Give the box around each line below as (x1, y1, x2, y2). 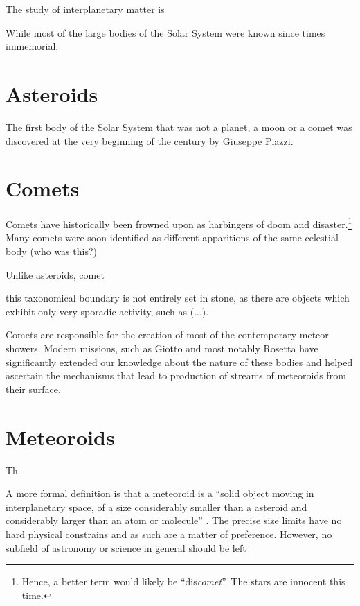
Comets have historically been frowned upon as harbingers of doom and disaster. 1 (6, 215, 352, 231)
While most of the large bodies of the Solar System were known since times (6, 25, 325, 40)
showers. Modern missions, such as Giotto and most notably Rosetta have (6, 341, 318, 356)
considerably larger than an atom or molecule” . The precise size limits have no (6, 513, 342, 528)
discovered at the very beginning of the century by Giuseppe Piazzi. (6, 133, 294, 148)
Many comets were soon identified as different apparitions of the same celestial (6, 230, 339, 245)
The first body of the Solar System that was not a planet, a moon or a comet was (6, 119, 352, 134)
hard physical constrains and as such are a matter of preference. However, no (6, 526, 332, 541)
